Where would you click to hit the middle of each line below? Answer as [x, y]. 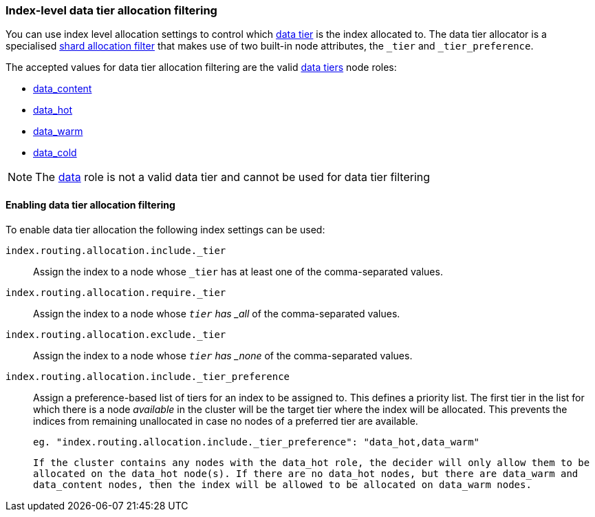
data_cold [55, 153]
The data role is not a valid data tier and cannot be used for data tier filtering [233, 177]
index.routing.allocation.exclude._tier [116, 334]
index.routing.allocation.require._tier [116, 292]
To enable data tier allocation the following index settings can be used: [165, 229]
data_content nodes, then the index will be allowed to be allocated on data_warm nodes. [282, 484]
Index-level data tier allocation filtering [111, 10]
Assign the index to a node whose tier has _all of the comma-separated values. [217, 313]
